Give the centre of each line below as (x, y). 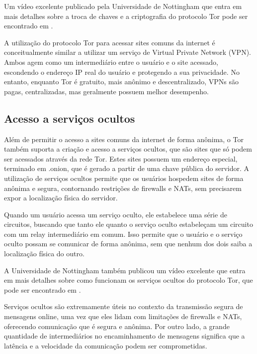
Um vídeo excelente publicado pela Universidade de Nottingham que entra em (123, 6)
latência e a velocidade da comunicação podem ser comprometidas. (106, 345)
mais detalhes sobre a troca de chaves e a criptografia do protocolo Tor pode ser (126, 16)
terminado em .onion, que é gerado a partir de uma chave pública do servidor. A (127, 168)
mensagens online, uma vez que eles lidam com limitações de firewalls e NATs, (123, 316)
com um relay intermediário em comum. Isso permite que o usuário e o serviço (123, 234)
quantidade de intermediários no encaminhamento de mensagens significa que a (125, 336)
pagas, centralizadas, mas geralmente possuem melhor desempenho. (106, 91)
